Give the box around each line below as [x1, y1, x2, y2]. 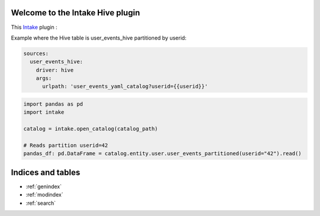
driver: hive [36, 67, 74, 73]
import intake [23, 109, 65, 116]
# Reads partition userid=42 [23, 142, 108, 149]
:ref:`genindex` [25, 183, 62, 190]
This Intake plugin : [11, 24, 57, 31]
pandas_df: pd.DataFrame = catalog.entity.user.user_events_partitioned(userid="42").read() [23, 150, 302, 157]
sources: [23, 50, 49, 57]
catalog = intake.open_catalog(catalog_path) [23, 126, 158, 132]
